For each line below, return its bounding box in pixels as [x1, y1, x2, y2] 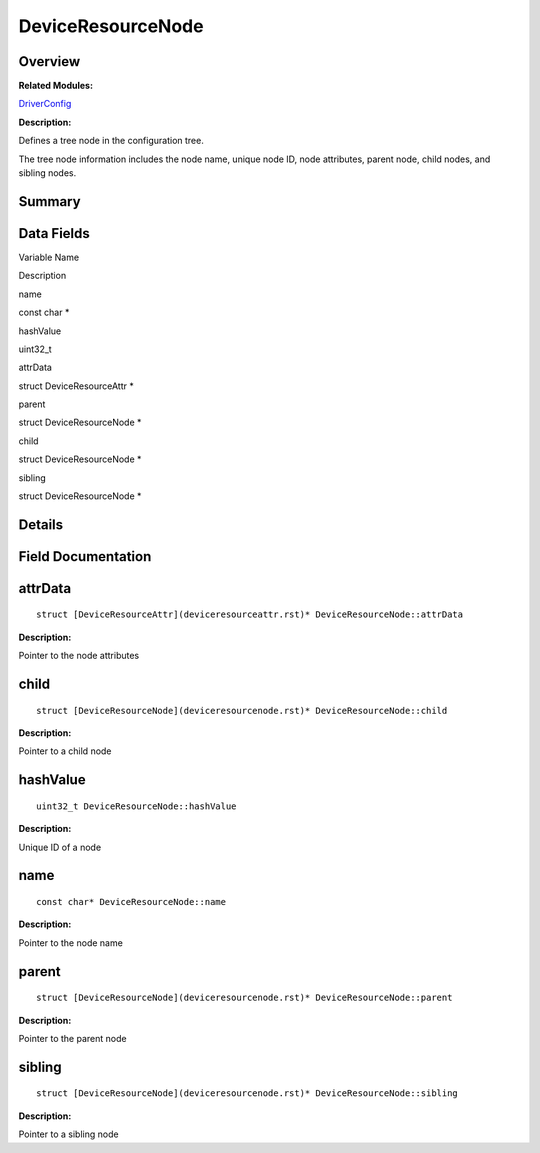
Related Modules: [18, 80, 94, 92]
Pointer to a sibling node [18, 1128, 119, 1140]
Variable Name [18, 251, 80, 263]
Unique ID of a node [18, 841, 102, 853]
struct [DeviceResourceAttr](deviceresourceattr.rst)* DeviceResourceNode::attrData [36, 609, 464, 620]
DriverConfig [18, 98, 72, 110]
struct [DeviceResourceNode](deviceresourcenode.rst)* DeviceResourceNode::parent [36, 992, 453, 1004]
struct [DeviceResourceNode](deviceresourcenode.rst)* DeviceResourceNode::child [36, 705, 448, 716]
